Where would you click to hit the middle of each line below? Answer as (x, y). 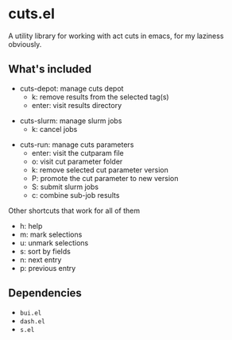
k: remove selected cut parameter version (100, 170)
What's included (50, 70)
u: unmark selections (54, 242)
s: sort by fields (45, 251)
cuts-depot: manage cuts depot (72, 88)
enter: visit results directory (77, 105)
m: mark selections (51, 234)
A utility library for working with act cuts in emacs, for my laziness (116, 36)
